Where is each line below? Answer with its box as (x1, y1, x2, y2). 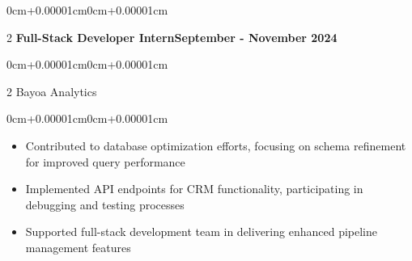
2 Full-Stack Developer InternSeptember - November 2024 (6, 28, 338, 45)
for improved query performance (25, 153, 185, 170)
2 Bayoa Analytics (6, 82, 97, 99)
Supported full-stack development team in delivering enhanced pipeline (25, 223, 377, 240)
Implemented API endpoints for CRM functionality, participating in (25, 180, 363, 197)
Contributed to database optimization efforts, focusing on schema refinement (25, 137, 406, 154)
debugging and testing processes (25, 196, 185, 213)
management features (25, 238, 131, 255)
